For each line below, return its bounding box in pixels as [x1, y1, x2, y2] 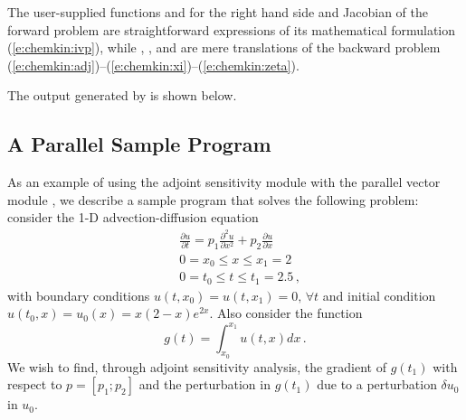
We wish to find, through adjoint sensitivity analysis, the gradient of [7, 357, 386, 376]
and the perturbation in [138, 375, 271, 394]
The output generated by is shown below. [7, 86, 237, 105]
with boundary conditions [7, 285, 150, 304]
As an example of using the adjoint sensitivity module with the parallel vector [7, 173, 441, 191]
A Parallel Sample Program [7, 130, 271, 158]
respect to [7, 375, 62, 394]
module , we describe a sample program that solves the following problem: [7, 190, 419, 209]
